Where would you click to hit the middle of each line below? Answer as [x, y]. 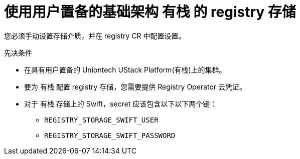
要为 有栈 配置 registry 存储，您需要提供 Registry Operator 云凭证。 [135, 86]
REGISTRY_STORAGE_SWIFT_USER [101, 120]
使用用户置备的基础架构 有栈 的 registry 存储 [150, 12]
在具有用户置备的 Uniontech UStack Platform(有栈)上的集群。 [125, 69]
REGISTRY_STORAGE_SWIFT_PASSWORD [110, 135]
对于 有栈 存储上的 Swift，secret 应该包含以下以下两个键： [121, 103]
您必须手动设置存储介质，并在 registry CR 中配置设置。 [95, 35]
